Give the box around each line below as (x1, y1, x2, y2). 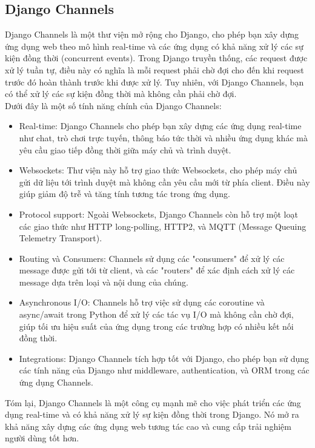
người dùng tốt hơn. (5, 432, 79, 444)
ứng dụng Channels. (19, 376, 94, 389)
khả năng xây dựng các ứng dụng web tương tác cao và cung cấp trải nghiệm (5, 420, 291, 432)
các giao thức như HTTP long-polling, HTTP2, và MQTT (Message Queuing (19, 219, 307, 232)
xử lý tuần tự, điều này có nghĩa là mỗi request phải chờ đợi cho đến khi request (5, 63, 304, 76)
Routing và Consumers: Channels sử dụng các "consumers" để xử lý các (19, 252, 285, 264)
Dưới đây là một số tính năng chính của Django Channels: (5, 99, 222, 112)
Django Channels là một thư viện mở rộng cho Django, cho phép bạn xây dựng (5, 28, 299, 41)
